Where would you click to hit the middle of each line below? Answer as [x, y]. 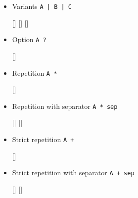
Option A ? [29, 39]
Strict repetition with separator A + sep [73, 173]
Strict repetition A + [43, 139]
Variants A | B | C [42, 6]
